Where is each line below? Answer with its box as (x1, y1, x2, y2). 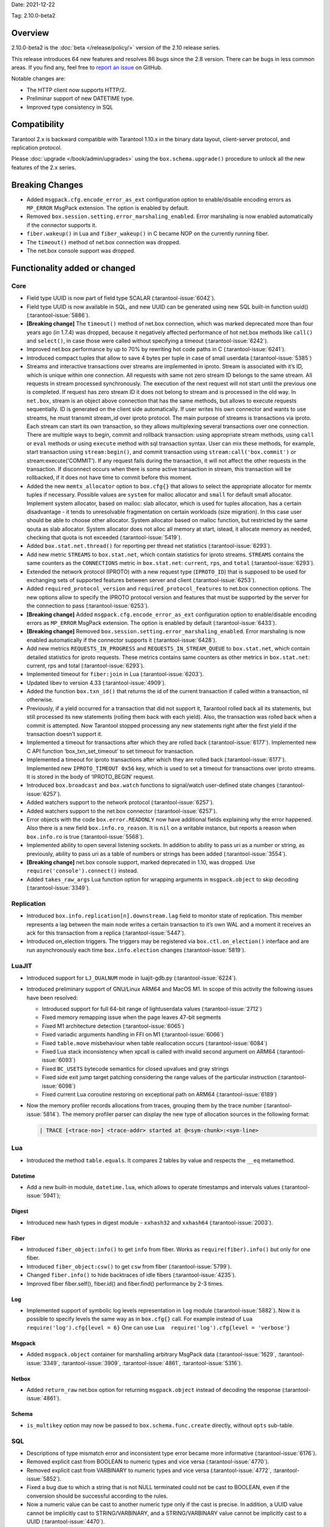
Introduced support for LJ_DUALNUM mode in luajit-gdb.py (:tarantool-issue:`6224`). (26, 974, 238, 982)
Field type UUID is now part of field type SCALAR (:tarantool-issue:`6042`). (26, 294, 216, 302)
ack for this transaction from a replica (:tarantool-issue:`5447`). (26, 929, 186, 936)
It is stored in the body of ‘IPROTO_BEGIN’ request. (26, 773, 155, 780)
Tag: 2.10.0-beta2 (11, 12, 56, 20)
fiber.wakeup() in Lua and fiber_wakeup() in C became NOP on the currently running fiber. (26, 230, 269, 238)
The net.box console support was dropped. (26, 247, 136, 254)
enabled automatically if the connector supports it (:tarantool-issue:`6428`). (26, 636, 217, 644)
